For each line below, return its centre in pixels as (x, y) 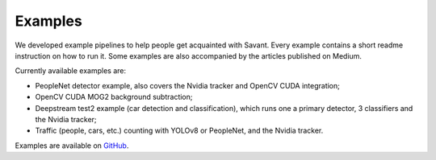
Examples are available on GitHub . (72, 146)
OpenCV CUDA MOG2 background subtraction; (114, 97)
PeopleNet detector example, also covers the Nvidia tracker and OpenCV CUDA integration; (188, 85)
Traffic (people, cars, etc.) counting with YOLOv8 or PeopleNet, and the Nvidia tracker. (179, 131)
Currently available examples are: (71, 71)
